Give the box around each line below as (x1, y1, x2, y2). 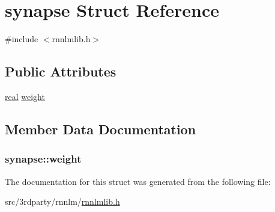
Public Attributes (5, 62, 116, 81)
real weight (5, 90, 45, 102)
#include (5, 33, 38, 45)
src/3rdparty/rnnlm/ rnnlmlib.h (5, 195, 120, 208)
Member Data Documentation (5, 119, 196, 138)
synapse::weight (5, 151, 82, 166)
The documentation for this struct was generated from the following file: (5, 175, 271, 187)
